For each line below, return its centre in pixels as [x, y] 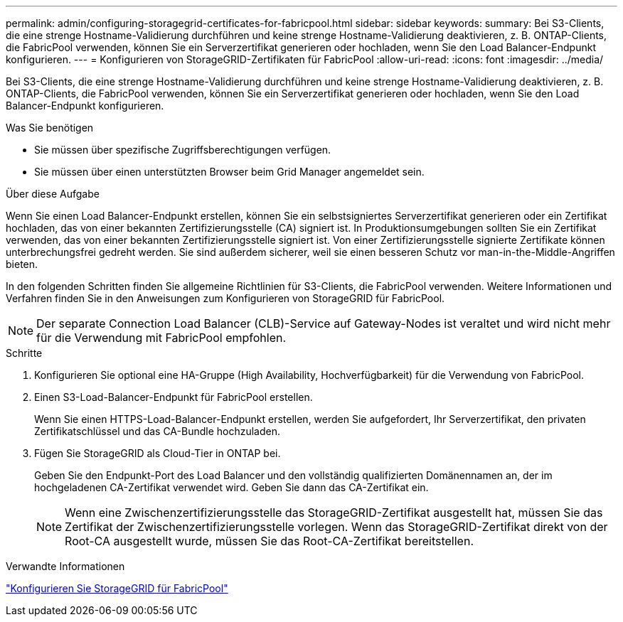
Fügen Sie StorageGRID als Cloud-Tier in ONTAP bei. [158, 453]
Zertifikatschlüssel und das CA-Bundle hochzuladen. [158, 431]
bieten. [22, 264]
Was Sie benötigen [50, 128]
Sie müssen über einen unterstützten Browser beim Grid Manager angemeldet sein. [229, 172]
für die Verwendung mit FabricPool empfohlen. [161, 338]
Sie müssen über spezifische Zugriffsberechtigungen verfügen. [183, 150]
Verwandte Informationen [65, 566]
